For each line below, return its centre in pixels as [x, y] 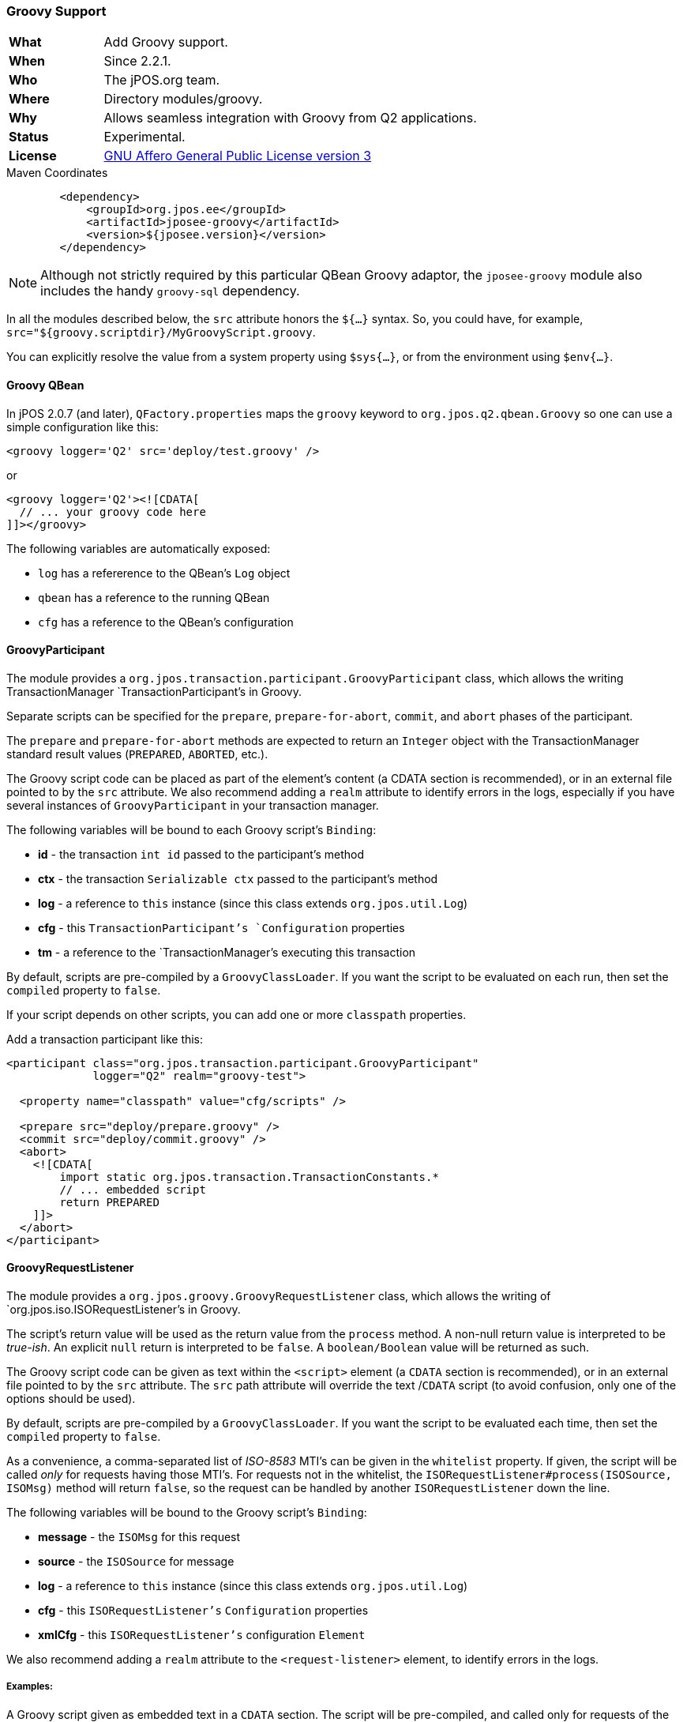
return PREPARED [109, 1202]
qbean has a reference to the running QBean [154, 597]
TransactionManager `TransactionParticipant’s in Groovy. [154, 691]
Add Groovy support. [166, 42]
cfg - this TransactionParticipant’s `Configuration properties [221, 927]
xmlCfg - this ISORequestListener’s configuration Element [202, 1635]
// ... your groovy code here [113, 511]
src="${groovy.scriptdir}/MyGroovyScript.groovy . [161, 333]
